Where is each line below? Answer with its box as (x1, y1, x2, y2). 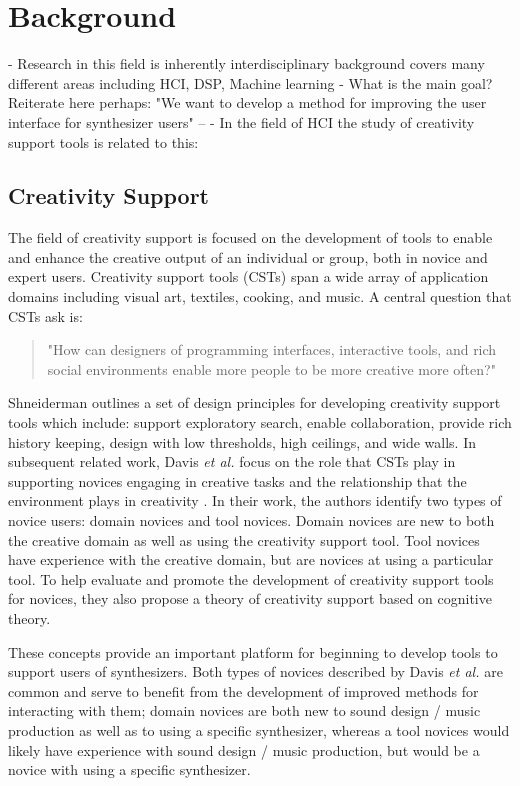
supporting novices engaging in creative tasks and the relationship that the (8, 470, 467, 491)
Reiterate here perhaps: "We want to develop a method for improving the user (8, 92, 487, 113)
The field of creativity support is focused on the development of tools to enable (8, 227, 493, 248)
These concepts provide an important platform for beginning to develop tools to (8, 641, 498, 662)
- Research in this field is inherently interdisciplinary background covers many (8, 53, 485, 74)
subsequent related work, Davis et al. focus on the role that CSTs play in (8, 451, 456, 472)
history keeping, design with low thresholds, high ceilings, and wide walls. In (8, 431, 477, 452)
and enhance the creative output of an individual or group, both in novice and (8, 246, 488, 267)
